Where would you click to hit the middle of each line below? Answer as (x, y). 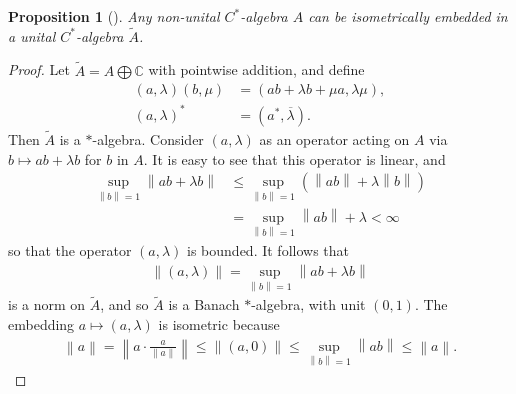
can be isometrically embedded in (408, 16)
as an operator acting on (334, 139)
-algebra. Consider (148, 139)
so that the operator (70, 249)
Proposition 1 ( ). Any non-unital (114, 16)
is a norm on (47, 304)
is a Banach (204, 304)
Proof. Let (39, 69)
